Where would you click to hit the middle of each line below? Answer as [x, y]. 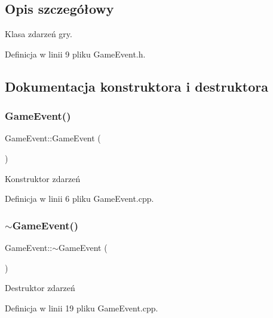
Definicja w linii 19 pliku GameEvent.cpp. [82, 308]
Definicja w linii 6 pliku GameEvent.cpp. [79, 199]
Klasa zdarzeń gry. [39, 34]
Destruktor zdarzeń [40, 288]
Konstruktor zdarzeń [43, 178]
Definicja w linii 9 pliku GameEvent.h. [75, 54]
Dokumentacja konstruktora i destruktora [136, 86]
